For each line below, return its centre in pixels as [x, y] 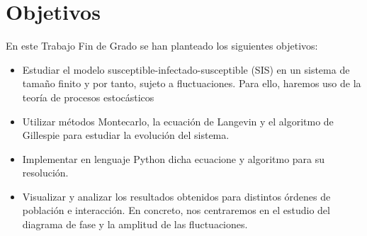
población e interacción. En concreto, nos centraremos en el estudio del [176, 210]
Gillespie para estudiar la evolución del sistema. [126, 135]
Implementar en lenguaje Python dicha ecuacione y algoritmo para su [174, 158]
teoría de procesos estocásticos [88, 97]
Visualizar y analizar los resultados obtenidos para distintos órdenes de [176, 196]
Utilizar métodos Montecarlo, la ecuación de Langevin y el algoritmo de [178, 121]
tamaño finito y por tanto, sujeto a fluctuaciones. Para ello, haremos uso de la [192, 83]
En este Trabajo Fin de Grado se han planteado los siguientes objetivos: [162, 46]
